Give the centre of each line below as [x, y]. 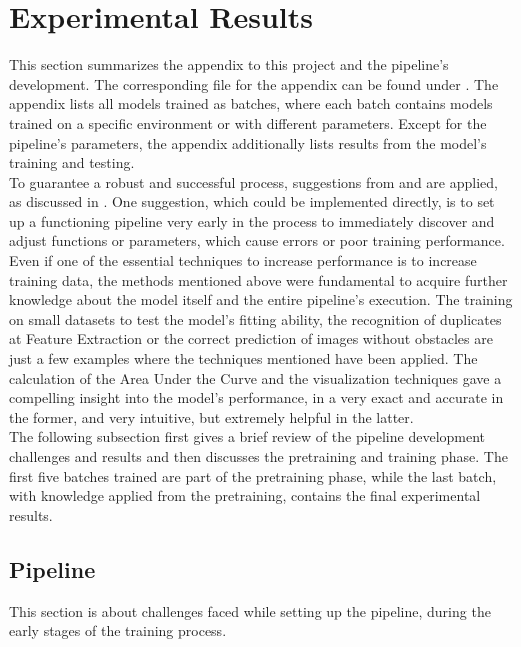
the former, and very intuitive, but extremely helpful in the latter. [211, 416]
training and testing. [72, 162]
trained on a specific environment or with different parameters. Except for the [248, 122]
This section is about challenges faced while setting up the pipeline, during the [250, 610]
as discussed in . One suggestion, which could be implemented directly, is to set [252, 201]
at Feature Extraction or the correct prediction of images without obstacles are [251, 338]
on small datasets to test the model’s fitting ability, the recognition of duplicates [255, 318]
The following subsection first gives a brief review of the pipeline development [247, 436]
